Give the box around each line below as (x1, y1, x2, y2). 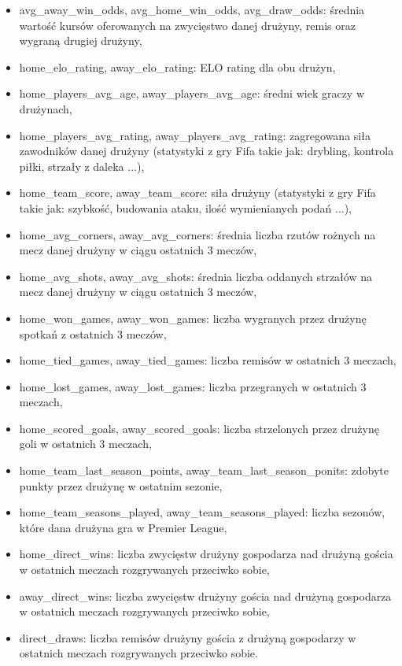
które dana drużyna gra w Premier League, (19, 519, 227, 535)
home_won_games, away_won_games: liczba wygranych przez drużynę (19, 309, 367, 326)
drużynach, (19, 100, 72, 117)
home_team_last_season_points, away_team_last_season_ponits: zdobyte (19, 462, 389, 479)
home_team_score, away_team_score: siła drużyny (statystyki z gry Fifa (19, 184, 376, 201)
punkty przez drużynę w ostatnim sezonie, (19, 477, 223, 494)
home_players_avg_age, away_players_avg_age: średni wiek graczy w (19, 85, 365, 102)
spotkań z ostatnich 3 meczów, (19, 325, 167, 342)
